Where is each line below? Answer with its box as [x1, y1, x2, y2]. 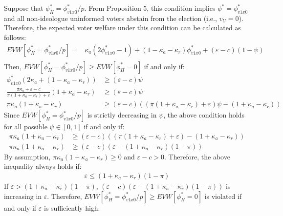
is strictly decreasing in [87, 110, 157, 120]
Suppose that [4, 3, 44, 13]
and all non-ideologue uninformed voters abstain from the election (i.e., [4, 13, 217, 23]
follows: [4, 32, 26, 42]
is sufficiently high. [44, 202, 100, 213]
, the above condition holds [163, 110, 244, 120]
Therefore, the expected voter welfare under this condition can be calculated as [4, 22, 241, 33]
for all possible [4, 121, 47, 132]
